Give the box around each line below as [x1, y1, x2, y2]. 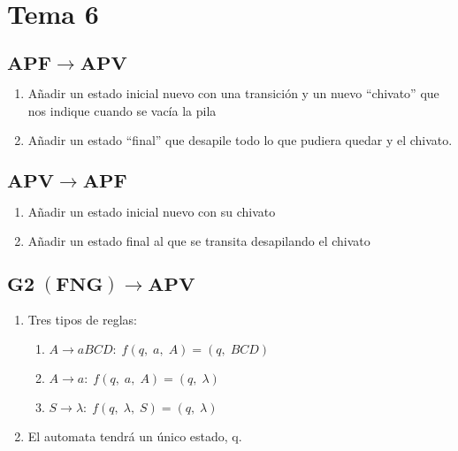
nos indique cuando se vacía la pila [27, 101, 217, 119]
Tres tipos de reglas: [27, 310, 137, 328]
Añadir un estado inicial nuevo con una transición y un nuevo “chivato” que [27, 84, 439, 103]
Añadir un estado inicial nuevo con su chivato [27, 202, 276, 220]
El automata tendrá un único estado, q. [27, 427, 242, 446]
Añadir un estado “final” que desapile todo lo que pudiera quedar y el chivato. [27, 131, 453, 149]
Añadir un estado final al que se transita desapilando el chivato [27, 232, 370, 250]
